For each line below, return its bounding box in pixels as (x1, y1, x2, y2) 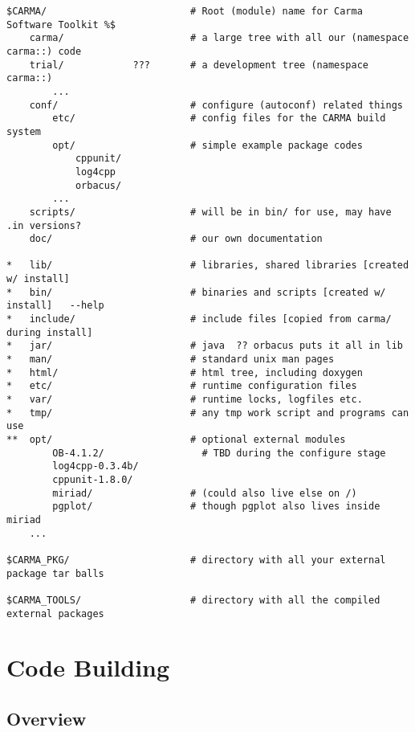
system (6, 125, 41, 137)
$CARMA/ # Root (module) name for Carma (6, 6, 363, 17)
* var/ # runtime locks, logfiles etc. (6, 394, 363, 406)
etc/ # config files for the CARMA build (52, 112, 386, 125)
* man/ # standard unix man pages (6, 354, 335, 366)
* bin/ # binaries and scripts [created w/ (6, 286, 386, 298)
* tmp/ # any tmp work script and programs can (6, 407, 409, 419)
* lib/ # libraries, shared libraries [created (6, 260, 409, 272)
